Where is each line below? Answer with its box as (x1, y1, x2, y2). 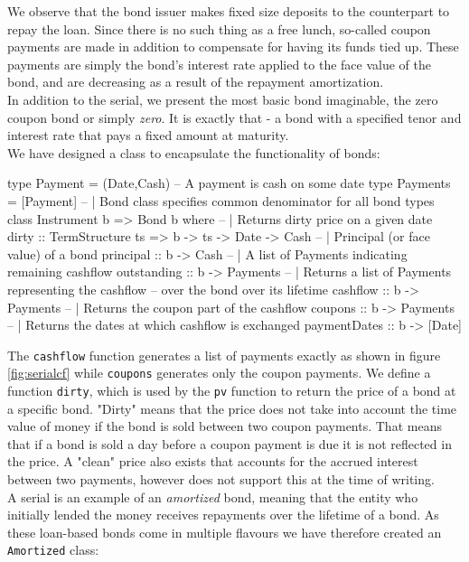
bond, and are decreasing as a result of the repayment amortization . (7, 72, 384, 91)
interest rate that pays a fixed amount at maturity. (7, 126, 289, 145)
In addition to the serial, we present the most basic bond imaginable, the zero (7, 89, 438, 108)
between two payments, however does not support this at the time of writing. (7, 470, 435, 489)
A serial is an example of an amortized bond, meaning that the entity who (7, 487, 418, 506)
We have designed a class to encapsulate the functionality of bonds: (7, 143, 380, 162)
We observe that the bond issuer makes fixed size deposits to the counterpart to (7, 2, 450, 20)
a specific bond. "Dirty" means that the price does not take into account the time (7, 398, 457, 417)
